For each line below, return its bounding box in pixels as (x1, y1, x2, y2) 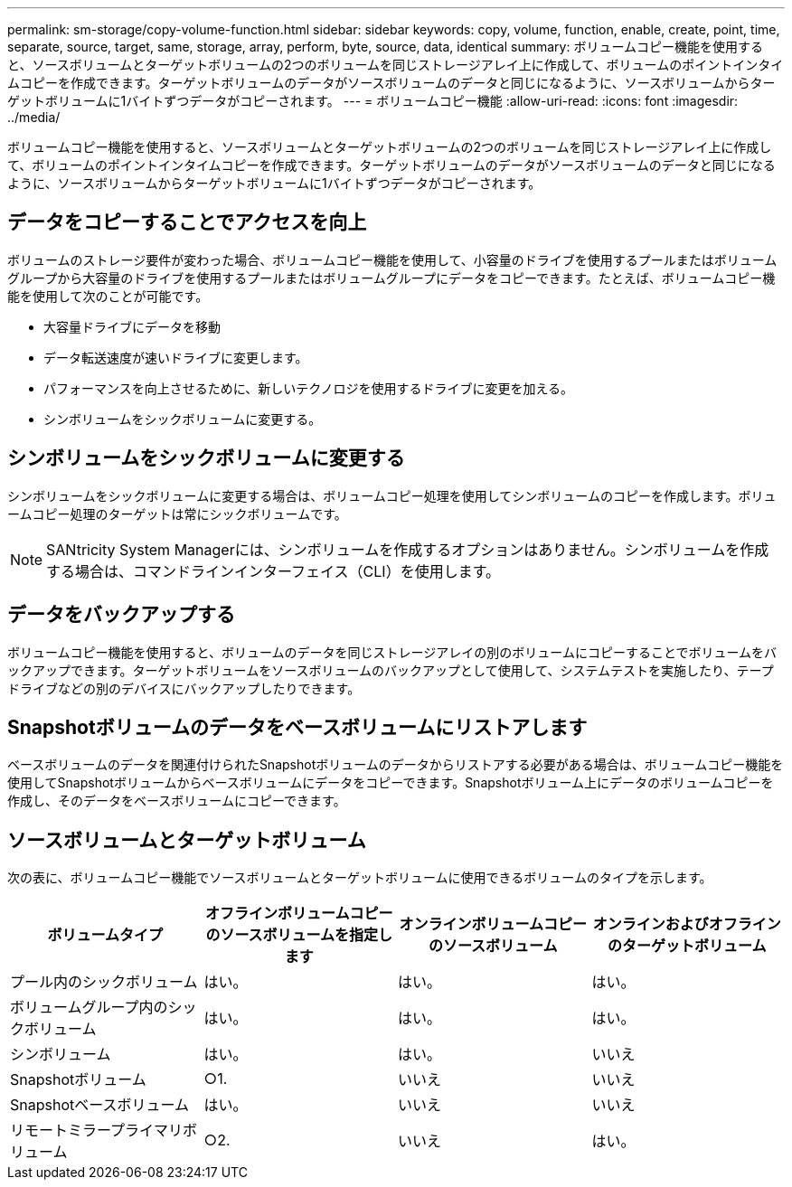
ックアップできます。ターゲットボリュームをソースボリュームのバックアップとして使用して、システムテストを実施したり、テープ (7, 662, 774, 678)
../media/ (7, 109, 61, 125)
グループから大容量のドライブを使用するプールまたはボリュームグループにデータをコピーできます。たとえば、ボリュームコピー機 (7, 269, 776, 286)
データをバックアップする (7, 603, 235, 626)
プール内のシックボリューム (10, 973, 198, 992)
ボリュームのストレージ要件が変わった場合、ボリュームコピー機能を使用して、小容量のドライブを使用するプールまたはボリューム (7, 251, 778, 268)
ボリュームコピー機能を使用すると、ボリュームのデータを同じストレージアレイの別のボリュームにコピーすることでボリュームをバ (7, 644, 778, 660)
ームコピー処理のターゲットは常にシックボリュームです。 (7, 505, 347, 522)
